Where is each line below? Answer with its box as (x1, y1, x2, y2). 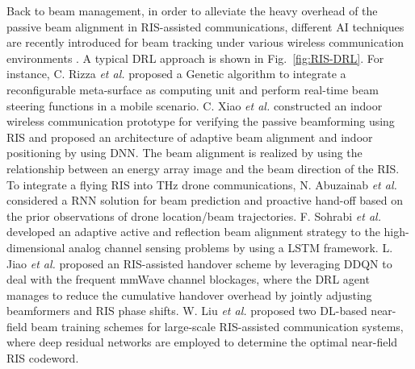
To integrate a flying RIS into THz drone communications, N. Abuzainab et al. (6, 176, 397, 193)
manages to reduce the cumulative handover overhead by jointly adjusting (6, 286, 372, 303)
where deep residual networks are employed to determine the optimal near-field (6, 334, 398, 350)
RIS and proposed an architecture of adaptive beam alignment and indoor (6, 128, 373, 145)
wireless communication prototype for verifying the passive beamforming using (6, 113, 395, 130)
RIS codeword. (6, 350, 79, 367)
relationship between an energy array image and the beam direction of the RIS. (6, 160, 400, 176)
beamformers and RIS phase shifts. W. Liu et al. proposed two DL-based (6, 302, 367, 319)
